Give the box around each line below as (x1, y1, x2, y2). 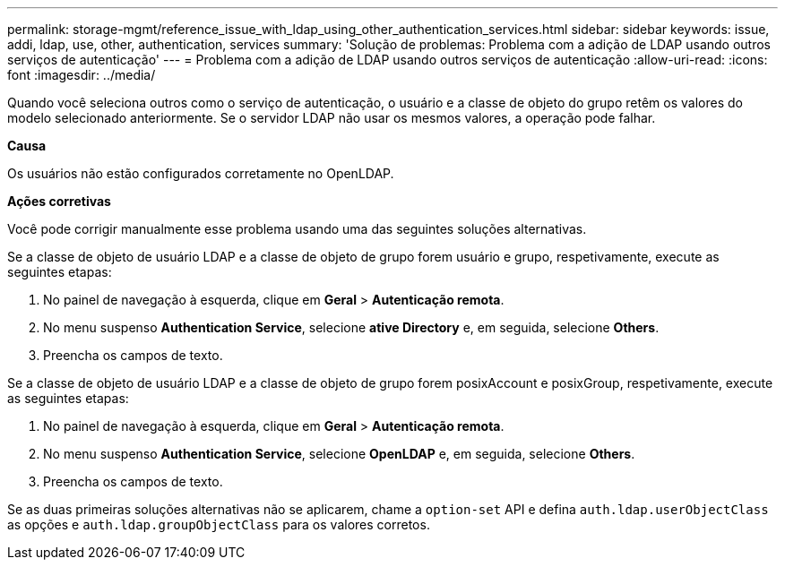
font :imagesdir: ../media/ (7, 67, 156, 82)
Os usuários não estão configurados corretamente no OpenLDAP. (7, 166, 394, 181)
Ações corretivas (7, 193, 111, 209)
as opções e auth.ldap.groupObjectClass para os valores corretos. (7, 517, 430, 532)
